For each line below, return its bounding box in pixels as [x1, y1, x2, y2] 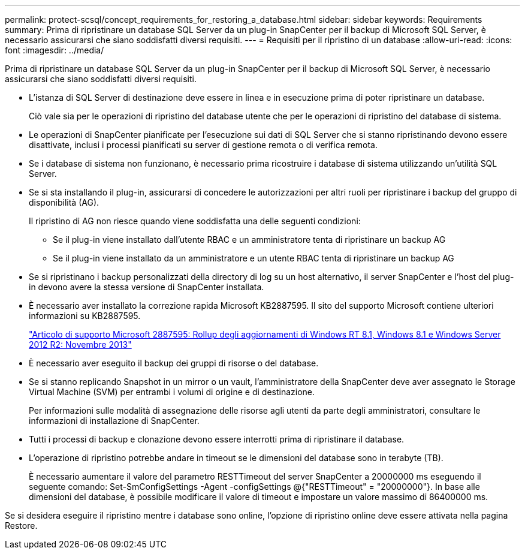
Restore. [5, 520, 38, 531]
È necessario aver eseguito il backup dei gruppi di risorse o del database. [29, 358, 319, 368]
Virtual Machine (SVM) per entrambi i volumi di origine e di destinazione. [29, 387, 315, 397]
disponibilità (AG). [29, 197, 99, 207]
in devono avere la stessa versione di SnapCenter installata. [29, 282, 264, 292]
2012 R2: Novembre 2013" [29, 339, 132, 350]
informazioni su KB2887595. [29, 311, 141, 321]
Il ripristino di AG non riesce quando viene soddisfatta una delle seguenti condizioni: [29, 216, 361, 226]
